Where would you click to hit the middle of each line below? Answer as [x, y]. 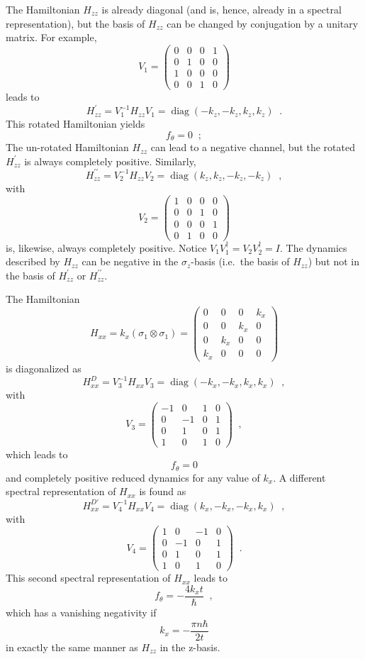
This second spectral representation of [88, 578]
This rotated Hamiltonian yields [75, 124]
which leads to [37, 454]
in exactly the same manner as [72, 647]
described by [33, 261]
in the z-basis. [190, 647]
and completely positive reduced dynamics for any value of [133, 477]
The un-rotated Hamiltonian [67, 147]
